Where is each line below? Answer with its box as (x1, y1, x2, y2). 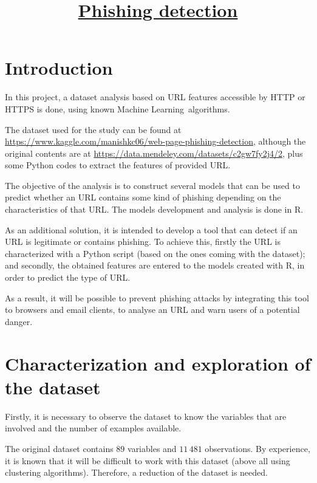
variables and (128, 442, 177, 454)
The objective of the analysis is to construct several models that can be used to (5, 179, 300, 191)
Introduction (5, 55, 113, 80)
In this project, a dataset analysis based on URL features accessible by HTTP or (5, 91, 305, 103)
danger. (5, 315, 33, 327)
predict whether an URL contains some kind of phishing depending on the (5, 191, 281, 204)
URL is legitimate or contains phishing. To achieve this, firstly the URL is (5, 235, 281, 248)
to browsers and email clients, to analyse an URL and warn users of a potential (5, 303, 300, 316)
